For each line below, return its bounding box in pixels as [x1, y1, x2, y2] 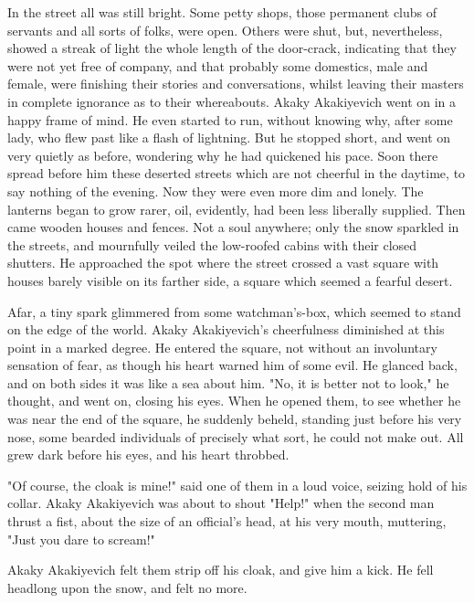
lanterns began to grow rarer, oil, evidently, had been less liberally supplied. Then [7, 199, 466, 218]
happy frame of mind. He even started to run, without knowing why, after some [7, 110, 453, 129]
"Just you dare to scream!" [7, 529, 155, 548]
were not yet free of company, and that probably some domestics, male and [7, 56, 428, 75]
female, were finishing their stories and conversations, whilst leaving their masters [7, 74, 464, 93]
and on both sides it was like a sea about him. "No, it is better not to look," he [7, 373, 449, 392]
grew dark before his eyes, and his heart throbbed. [7, 445, 290, 464]
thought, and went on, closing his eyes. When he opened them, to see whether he [7, 391, 461, 410]
